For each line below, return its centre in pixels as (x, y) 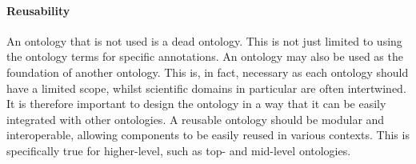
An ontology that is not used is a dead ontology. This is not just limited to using (204, 40)
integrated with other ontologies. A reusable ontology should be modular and (196, 119)
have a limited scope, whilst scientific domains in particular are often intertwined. (206, 88)
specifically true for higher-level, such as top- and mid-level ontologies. (179, 150)
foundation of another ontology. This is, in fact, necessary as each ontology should (208, 72)
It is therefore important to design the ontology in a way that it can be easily (196, 104)
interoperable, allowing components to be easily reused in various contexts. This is (208, 135)
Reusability (38, 10)
